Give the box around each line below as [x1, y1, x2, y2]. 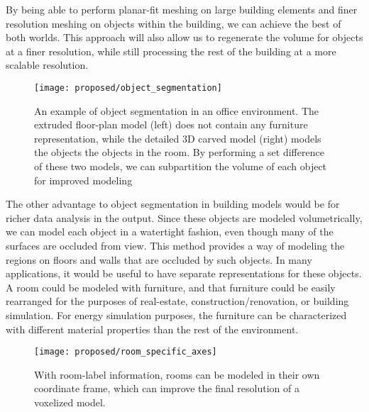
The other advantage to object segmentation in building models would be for [6, 196, 340, 211]
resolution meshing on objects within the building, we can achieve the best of [6, 16, 341, 30]
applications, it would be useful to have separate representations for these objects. [6, 266, 362, 281]
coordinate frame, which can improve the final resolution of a [34, 381, 299, 396]
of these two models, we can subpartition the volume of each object [34, 159, 327, 173]
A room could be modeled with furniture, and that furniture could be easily [6, 279, 336, 294]
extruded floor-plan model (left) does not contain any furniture [34, 117, 308, 132]
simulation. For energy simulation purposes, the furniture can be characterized [6, 307, 347, 322]
